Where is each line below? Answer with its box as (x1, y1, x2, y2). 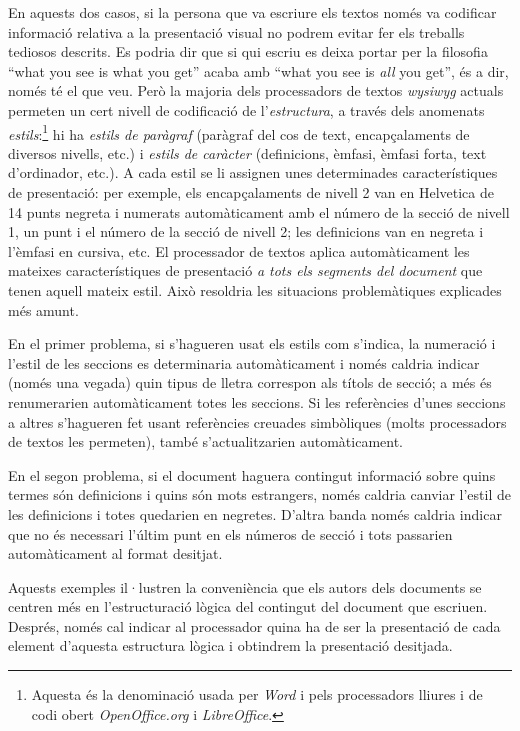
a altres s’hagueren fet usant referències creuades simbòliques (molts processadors (8, 411, 507, 432)
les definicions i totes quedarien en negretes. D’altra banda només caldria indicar (8, 503, 502, 524)
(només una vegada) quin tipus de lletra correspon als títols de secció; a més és (8, 372, 492, 393)
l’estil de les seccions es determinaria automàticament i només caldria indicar (8, 352, 480, 373)
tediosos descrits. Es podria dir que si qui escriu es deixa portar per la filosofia (8, 41, 488, 62)
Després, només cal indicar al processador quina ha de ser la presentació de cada (8, 615, 501, 636)
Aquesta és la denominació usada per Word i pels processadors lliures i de (31, 684, 483, 705)
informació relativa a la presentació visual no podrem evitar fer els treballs (8, 21, 465, 42)
